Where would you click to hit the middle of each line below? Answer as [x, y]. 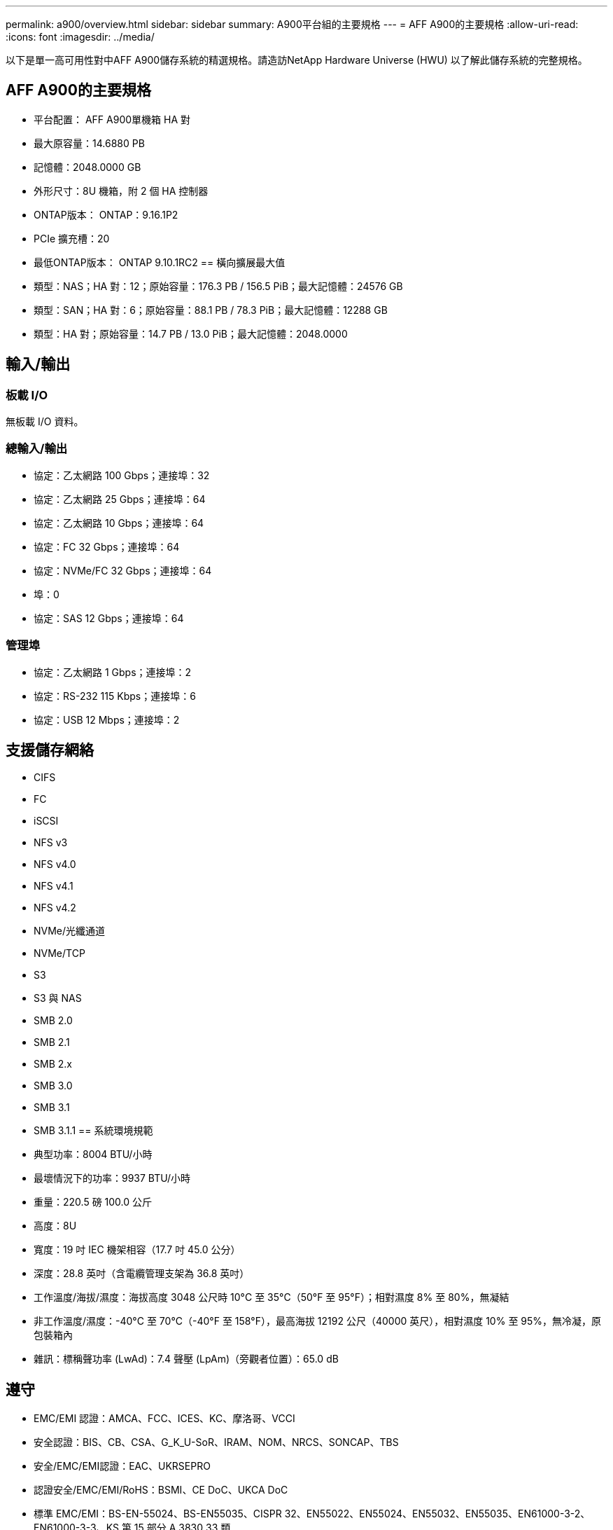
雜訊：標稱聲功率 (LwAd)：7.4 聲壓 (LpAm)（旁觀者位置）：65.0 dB [186, 1359]
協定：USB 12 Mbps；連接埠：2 [107, 719]
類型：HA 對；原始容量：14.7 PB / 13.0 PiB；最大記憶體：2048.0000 [191, 333]
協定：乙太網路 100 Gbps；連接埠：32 [122, 475]
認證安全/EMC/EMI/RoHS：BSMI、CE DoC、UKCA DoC [161, 1490]
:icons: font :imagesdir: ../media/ [80, 37]
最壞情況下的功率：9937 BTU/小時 [112, 1178]
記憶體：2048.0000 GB [87, 167]
